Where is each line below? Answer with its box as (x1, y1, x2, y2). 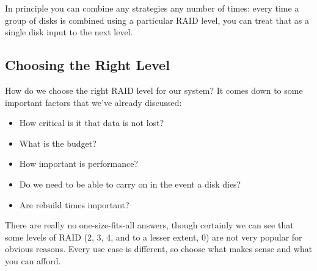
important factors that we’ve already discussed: (5, 96, 182, 108)
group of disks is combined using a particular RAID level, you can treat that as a (5, 13, 309, 26)
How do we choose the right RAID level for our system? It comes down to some (5, 83, 303, 96)
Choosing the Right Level (5, 55, 170, 74)
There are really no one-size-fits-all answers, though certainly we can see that (5, 219, 294, 231)
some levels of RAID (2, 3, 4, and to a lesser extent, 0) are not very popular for (5, 230, 302, 243)
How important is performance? (19, 157, 139, 170)
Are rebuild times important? (19, 198, 129, 211)
